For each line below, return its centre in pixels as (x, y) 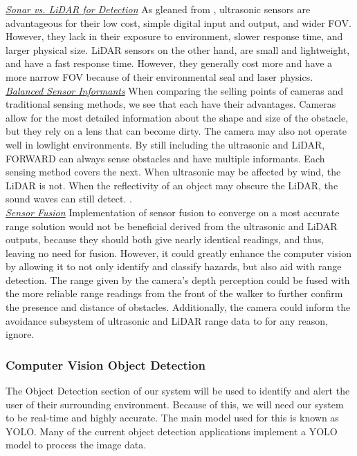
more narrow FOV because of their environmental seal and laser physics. (159, 76)
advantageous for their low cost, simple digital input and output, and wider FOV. (178, 22)
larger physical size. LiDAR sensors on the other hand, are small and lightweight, (178, 49)
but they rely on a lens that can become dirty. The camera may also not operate (176, 131)
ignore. (20, 334)
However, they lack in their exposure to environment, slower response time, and (174, 36)
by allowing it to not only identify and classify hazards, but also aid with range (174, 266)
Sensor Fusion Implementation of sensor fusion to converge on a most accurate (173, 212)
